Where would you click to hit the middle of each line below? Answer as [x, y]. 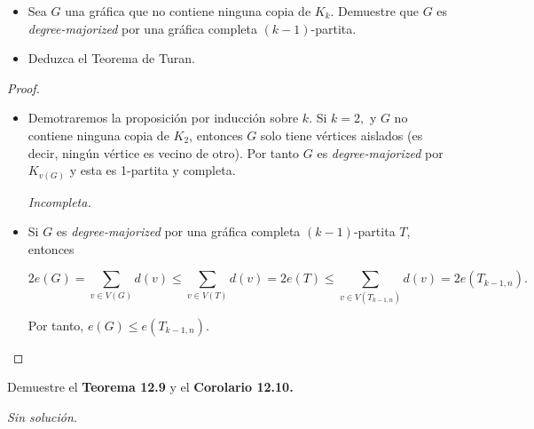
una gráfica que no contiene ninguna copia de [188, 11]
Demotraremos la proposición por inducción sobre [163, 118]
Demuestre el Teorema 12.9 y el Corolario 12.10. [150, 387]
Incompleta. [59, 201]
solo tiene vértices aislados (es [342, 135]
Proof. [24, 87]
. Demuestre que [375, 11]
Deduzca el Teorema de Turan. [111, 58]
